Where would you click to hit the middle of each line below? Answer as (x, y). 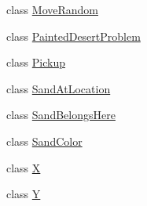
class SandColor (44, 141)
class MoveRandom (53, 9)
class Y (24, 194)
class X (24, 167)
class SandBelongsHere (61, 115)
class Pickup (36, 62)
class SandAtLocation (59, 88)
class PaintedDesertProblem (73, 36)
